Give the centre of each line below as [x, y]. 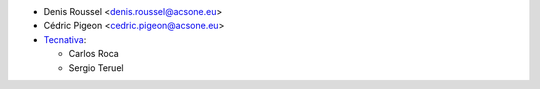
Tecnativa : [65, 39]
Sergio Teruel [96, 67]
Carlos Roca [93, 54]
